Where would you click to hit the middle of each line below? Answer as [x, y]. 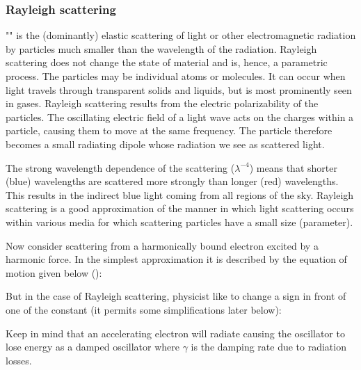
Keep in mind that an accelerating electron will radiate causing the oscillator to [175, 333]
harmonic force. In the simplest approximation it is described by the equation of [176, 259]
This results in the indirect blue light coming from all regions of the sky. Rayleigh [180, 194]
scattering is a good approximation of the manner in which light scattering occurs [180, 208]
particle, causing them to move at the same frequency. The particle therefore [169, 130]
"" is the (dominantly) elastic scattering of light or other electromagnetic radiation [181, 35]
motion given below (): [54, 272]
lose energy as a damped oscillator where [93, 347]
